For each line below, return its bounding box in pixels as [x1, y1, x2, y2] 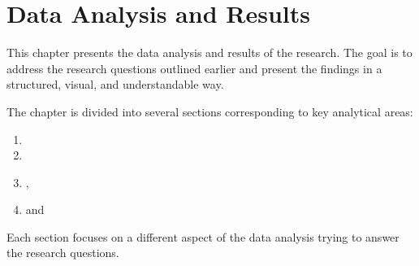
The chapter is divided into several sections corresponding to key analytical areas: [6, 102, 413, 120]
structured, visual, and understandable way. [6, 76, 224, 93]
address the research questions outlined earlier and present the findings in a [6, 59, 382, 76]
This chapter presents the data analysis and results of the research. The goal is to [6, 44, 413, 61]
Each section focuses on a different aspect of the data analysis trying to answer [6, 228, 400, 245]
